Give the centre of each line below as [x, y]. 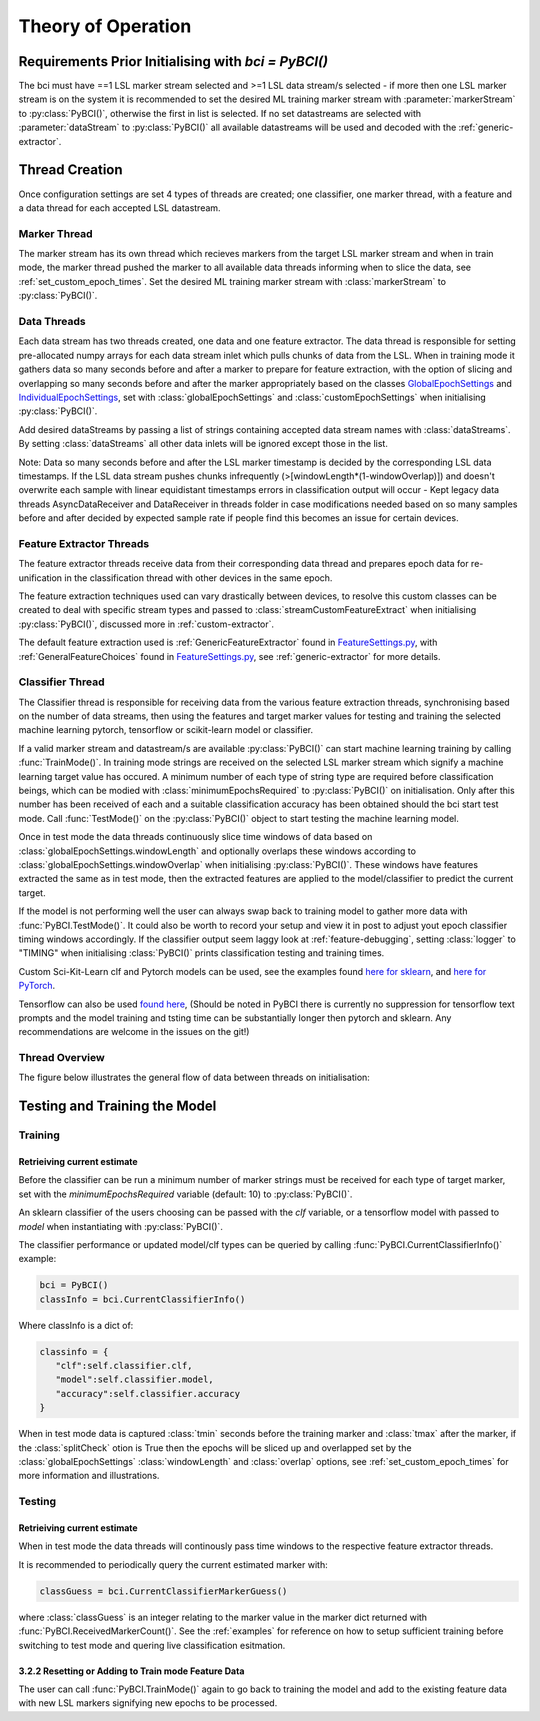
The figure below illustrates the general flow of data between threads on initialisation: [194, 1077]
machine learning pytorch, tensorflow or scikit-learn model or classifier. [166, 730]
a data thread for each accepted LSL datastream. [119, 207]
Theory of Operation [105, 26]
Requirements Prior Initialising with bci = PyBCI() [173, 61]
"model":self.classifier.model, [134, 1379]
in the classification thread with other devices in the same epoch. [198, 577]
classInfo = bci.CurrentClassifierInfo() [142, 1299]
